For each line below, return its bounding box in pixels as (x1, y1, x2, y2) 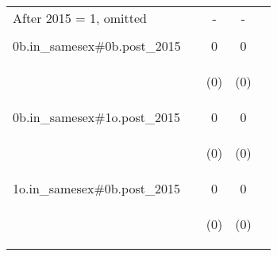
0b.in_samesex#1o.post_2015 (13, 108, 180, 126)
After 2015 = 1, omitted (13, 9, 147, 27)
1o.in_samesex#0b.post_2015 (13, 179, 180, 197)
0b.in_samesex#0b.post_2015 (13, 36, 181, 55)
